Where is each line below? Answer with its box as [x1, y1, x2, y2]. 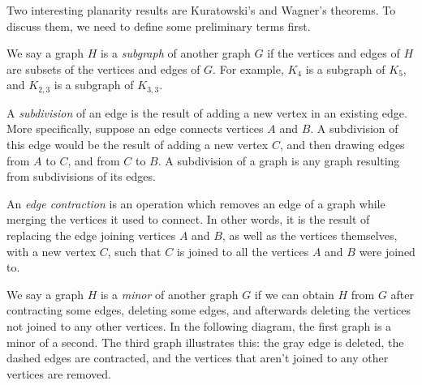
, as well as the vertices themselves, [222, 226, 398, 243]
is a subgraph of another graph [100, 45, 251, 62]
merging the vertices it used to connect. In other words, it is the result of [6, 211, 370, 228]
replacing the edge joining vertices [6, 226, 176, 243]
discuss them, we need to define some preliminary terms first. [6, 17, 311, 34]
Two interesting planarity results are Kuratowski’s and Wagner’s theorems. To [6, 2, 396, 18]
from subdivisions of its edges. [6, 168, 156, 185]
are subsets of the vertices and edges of [6, 60, 200, 77]
